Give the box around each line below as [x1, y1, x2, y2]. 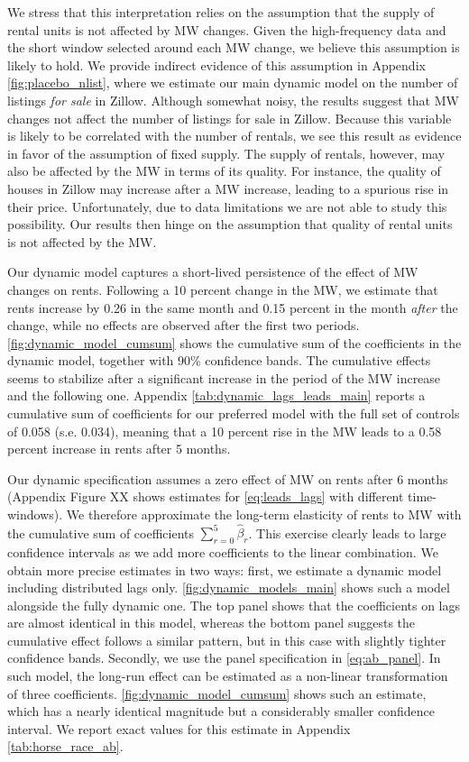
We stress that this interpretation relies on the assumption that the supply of [7, 3, 435, 21]
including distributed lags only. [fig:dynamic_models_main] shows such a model [7, 578, 450, 597]
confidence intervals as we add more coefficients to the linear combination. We [7, 542, 438, 561]
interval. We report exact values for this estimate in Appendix [7, 719, 351, 738]
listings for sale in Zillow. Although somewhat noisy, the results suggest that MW [7, 90, 459, 109]
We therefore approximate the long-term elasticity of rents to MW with [66, 505, 462, 524]
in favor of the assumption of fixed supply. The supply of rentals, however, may [7, 143, 446, 162]
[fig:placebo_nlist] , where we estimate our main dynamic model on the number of [7, 73, 458, 92]
